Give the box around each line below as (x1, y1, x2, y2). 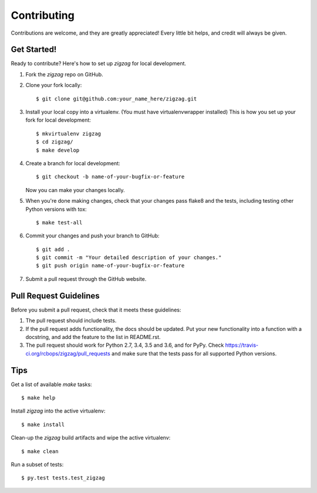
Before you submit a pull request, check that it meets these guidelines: (11, 306, 181, 313)
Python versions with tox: (25, 206, 87, 213)
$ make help (21, 394, 56, 401)
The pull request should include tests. (25, 317, 117, 324)
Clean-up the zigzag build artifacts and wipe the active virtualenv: (11, 434, 171, 441)
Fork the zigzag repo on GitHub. (25, 71, 103, 78)
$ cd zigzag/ (36, 139, 73, 145)
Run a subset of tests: (11, 461, 64, 468)
